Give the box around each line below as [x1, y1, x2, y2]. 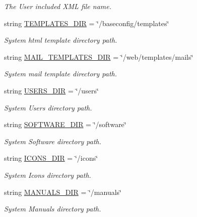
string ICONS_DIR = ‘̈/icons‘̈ [4, 153, 98, 163]
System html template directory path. [4, 35, 117, 45]
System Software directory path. [4, 136, 102, 146]
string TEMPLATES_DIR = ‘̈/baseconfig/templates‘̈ [4, 18, 169, 28]
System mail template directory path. [4, 68, 117, 79]
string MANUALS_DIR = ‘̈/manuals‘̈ [4, 186, 121, 197]
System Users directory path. [4, 102, 92, 113]
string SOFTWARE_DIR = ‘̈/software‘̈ [4, 119, 126, 130]
